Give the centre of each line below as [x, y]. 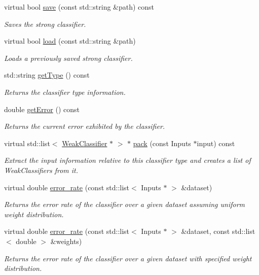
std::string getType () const [47, 75]
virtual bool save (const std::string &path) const [79, 7]
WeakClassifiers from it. [41, 170]
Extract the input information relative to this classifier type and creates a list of [127, 160]
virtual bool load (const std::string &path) [70, 41]
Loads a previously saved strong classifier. [68, 58]
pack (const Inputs [162, 143]
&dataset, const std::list [218, 231]
